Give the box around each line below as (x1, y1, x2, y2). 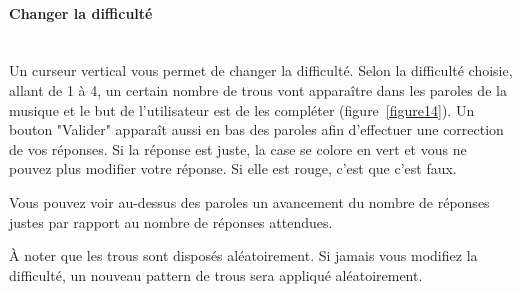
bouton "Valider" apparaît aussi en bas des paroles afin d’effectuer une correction (9, 119, 504, 140)
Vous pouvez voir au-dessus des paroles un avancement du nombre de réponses (9, 191, 490, 212)
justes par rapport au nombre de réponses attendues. (9, 211, 333, 232)
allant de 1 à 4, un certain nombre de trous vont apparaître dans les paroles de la (9, 79, 507, 100)
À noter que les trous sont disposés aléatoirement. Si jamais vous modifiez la (9, 245, 478, 266)
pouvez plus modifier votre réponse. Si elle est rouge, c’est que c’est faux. (9, 158, 457, 179)
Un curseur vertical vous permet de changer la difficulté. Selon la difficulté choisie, (9, 60, 513, 81)
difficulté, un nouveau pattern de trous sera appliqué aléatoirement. (9, 264, 423, 285)
